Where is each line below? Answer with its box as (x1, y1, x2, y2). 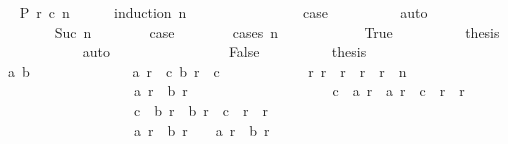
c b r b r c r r (133, 99, 268, 120)
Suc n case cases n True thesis (54, 21, 500, 42)
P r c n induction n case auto (19, 2, 428, 22)
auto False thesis (82, 41, 367, 62)
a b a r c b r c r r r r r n (7, 60, 407, 81)
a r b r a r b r (133, 119, 270, 140)
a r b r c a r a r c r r (133, 80, 465, 101)
